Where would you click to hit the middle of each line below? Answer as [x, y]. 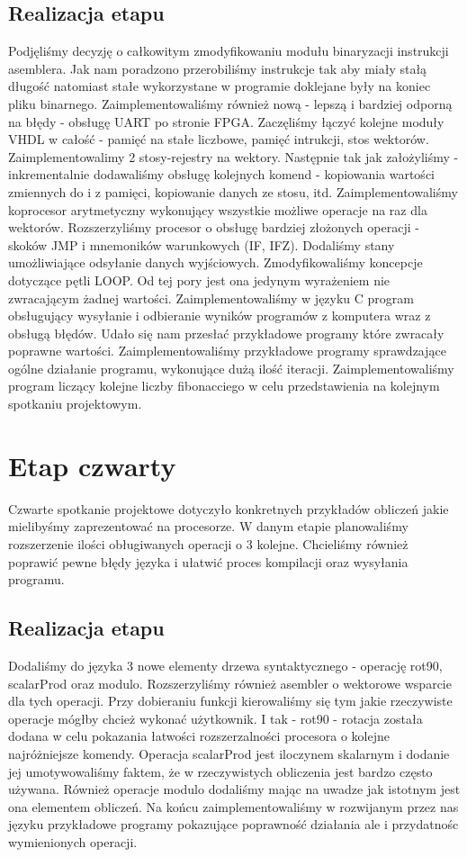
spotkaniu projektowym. [75, 404]
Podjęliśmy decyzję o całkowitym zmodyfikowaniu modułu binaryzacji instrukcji [229, 51]
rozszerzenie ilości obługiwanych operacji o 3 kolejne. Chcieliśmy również [208, 543]
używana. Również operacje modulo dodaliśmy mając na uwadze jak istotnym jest [234, 789]
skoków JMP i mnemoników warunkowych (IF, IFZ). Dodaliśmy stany [202, 244]
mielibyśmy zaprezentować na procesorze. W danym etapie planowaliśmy [208, 526]
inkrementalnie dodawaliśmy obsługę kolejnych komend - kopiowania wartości [221, 174]
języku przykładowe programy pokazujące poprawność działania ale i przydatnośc [233, 824]
